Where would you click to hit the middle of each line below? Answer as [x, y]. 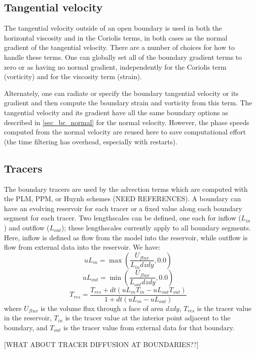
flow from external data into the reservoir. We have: [82, 247]
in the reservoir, [28, 318]
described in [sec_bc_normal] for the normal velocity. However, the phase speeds [127, 122]
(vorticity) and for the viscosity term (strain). [73, 76]
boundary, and [26, 327]
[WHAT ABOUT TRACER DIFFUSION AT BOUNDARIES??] [101, 344]
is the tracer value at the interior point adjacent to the [148, 318]
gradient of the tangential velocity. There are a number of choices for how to [119, 47]
